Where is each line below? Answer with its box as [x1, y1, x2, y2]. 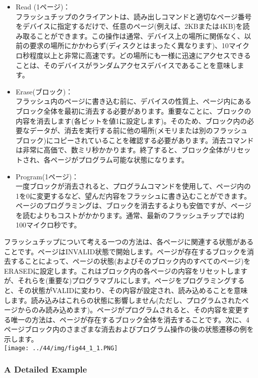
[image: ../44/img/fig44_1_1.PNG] [4, 344, 118, 352]
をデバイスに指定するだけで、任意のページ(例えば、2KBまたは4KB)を [15, 21, 243, 31]
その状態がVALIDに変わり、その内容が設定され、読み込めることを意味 [17, 285, 248, 296]
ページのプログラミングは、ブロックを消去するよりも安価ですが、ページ [15, 200, 252, 211]
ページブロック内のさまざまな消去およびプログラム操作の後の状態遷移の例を [4, 324, 254, 334]
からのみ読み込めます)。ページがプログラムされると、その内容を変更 [17, 304, 242, 315]
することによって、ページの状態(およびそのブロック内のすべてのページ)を [10, 256, 251, 266]
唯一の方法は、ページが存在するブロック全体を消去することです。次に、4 [10, 314, 250, 324]
